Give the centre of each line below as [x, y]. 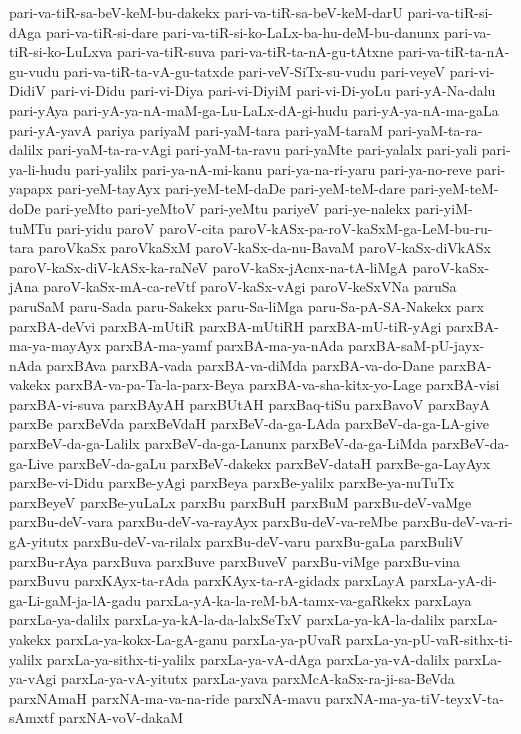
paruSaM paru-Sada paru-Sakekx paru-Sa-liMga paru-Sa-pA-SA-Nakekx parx [246, 305]
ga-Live [31, 462]
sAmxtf [31, 717]
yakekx [30, 639]
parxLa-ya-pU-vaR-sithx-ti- [429, 639]
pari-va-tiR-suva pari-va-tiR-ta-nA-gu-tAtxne [255, 51]
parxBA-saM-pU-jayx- [416, 345]
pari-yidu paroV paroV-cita [140, 227]
